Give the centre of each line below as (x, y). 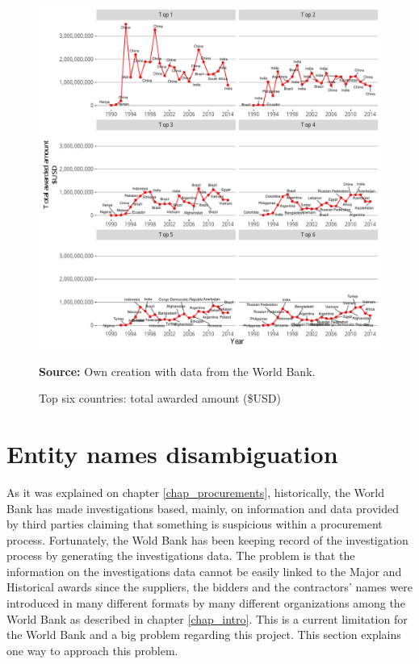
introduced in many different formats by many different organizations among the (206, 603)
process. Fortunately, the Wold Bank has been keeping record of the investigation (207, 539)
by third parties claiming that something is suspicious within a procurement (195, 524)
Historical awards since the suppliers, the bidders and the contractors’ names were (209, 587)
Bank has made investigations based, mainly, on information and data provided (203, 508)
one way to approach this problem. (92, 650)
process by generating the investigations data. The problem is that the (181, 555)
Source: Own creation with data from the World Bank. (177, 371)
